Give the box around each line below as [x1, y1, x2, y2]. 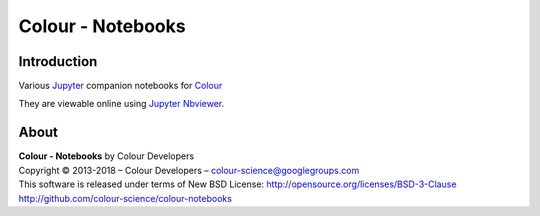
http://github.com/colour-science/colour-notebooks [18, 192, 232, 204]
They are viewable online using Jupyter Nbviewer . [18, 98, 225, 110]
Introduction [18, 53, 98, 70]
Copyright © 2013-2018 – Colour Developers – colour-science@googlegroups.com [18, 164, 360, 176]
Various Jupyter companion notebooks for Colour [18, 80, 223, 92]
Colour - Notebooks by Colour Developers [18, 150, 195, 162]
